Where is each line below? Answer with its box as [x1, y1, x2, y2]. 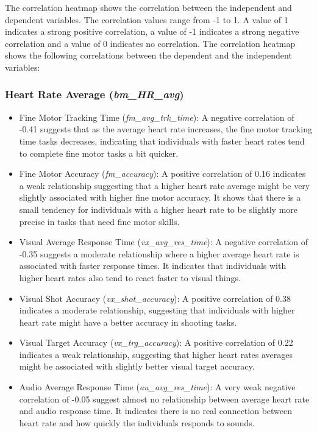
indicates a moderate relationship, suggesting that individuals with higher [19, 304, 295, 317]
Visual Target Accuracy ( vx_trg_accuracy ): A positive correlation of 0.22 [19, 336, 293, 349]
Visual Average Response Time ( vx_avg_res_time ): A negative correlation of [19, 235, 308, 248]
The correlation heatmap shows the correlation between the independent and [5, 1, 292, 13]
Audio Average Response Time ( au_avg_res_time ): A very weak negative [19, 381, 296, 393]
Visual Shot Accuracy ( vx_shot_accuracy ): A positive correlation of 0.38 [19, 292, 291, 304]
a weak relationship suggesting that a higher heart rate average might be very [19, 179, 310, 191]
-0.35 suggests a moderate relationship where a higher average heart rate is [19, 247, 299, 260]
